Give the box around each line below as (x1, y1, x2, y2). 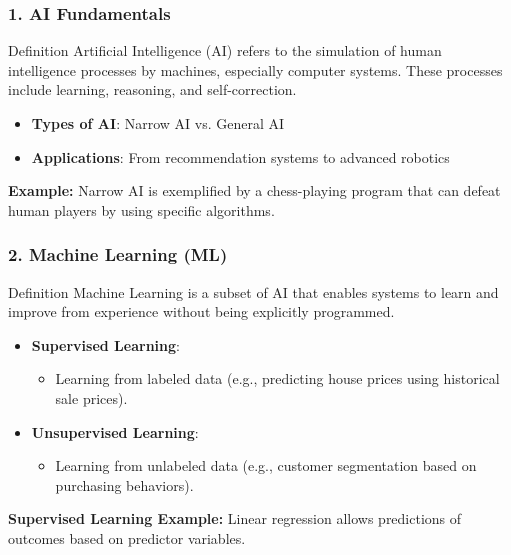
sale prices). (55, 387, 128, 408)
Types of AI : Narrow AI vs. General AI (31, 113, 285, 133)
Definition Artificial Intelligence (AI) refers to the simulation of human (8, 40, 442, 61)
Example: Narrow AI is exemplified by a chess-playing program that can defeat (8, 180, 501, 201)
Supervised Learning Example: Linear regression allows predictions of (8, 508, 462, 529)
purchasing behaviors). (55, 474, 194, 495)
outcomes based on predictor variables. (8, 527, 246, 548)
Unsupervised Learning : (31, 421, 199, 442)
